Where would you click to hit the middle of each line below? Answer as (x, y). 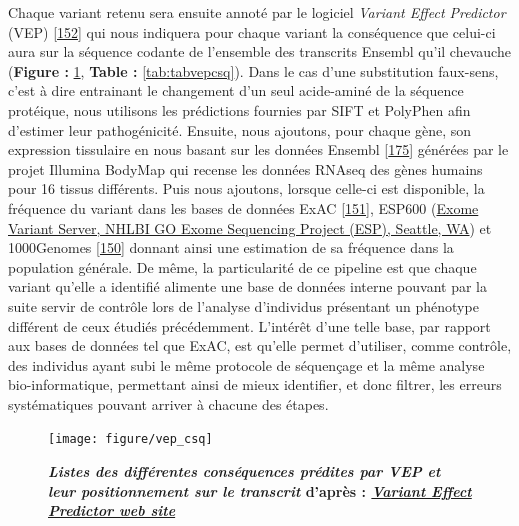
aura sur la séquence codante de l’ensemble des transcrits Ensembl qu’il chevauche (259, 51)
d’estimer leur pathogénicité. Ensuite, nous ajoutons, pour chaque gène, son (240, 129)
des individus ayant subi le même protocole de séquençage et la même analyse (246, 364)
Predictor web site (112, 510)
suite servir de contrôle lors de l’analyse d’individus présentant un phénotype (243, 305)
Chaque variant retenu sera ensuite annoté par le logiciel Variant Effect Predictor (257, 12)
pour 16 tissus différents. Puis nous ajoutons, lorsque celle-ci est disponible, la (246, 188)
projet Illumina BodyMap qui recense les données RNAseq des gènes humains (245, 168)
